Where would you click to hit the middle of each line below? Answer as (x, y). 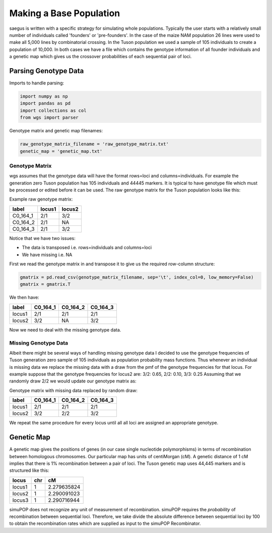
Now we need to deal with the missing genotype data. (65, 330)
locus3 (20, 500)
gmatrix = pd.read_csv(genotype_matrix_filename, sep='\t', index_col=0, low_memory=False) (137, 277)
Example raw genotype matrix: (41, 199)
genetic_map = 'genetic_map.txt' (61, 151)
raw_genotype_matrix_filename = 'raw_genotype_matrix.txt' (94, 144)
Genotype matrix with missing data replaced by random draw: (74, 390)
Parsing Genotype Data (47, 71)
